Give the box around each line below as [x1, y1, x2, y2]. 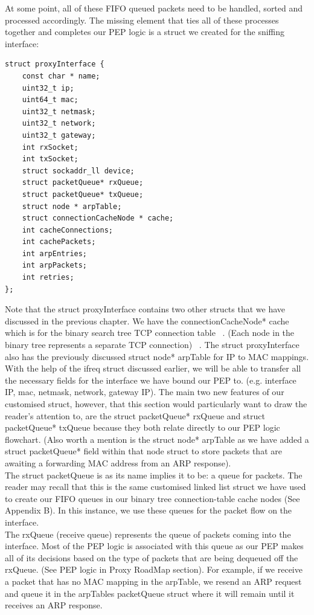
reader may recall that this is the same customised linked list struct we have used [5, 480, 306, 493]
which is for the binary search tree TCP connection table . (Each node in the [5, 326, 295, 339]
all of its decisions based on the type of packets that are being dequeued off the [5, 551, 298, 564]
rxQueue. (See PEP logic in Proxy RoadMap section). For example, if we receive [5, 563, 303, 576]
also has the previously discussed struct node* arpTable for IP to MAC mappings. [5, 350, 309, 362]
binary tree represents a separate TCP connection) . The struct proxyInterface [5, 338, 300, 351]
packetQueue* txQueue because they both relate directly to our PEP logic [5, 421, 280, 434]
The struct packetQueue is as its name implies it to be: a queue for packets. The [5, 468, 303, 481]
